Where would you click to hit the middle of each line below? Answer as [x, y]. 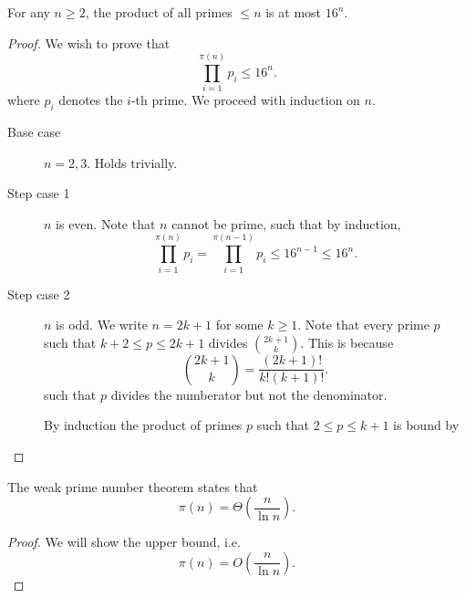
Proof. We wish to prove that [89, 42]
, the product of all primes [159, 12]
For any [29, 12]
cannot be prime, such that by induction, [286, 223]
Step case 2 [39, 294]
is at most [294, 12]
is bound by [426, 425]
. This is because [347, 342]
